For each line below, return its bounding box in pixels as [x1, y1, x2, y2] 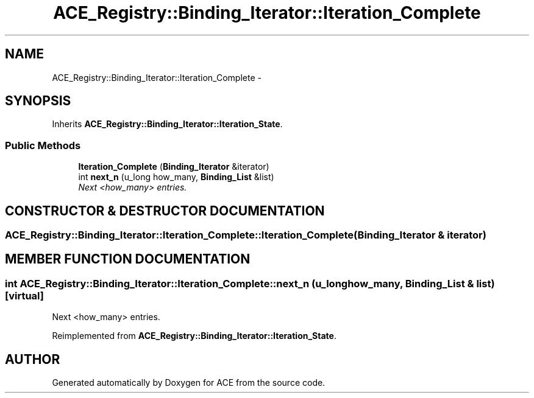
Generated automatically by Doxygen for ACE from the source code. [52, 377, 326, 388]
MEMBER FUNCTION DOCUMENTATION [5, 251, 251, 267]
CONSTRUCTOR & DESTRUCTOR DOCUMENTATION [5, 203, 325, 218]
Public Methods [5, 139, 81, 152]
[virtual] [5, 289, 44, 302]
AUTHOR [5, 351, 60, 367]
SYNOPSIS [5, 93, 71, 109]
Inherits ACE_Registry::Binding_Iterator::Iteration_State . [52, 119, 283, 130]
